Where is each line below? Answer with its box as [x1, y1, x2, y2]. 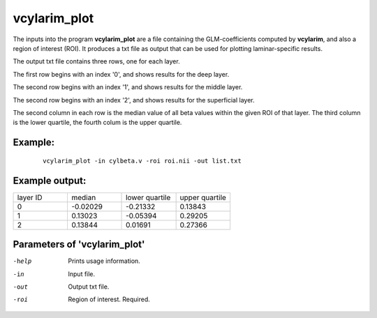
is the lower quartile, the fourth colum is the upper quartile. [13, 119, 182, 127]
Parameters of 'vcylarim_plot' [13, 238, 145, 250]
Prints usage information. [68, 257, 141, 265]
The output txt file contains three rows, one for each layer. [13, 57, 181, 66]
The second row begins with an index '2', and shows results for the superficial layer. [13, 96, 255, 104]
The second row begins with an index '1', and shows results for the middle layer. [13, 83, 243, 91]
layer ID [17, 192, 43, 202]
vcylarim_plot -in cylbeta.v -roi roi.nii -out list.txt [43, 157, 242, 165]
